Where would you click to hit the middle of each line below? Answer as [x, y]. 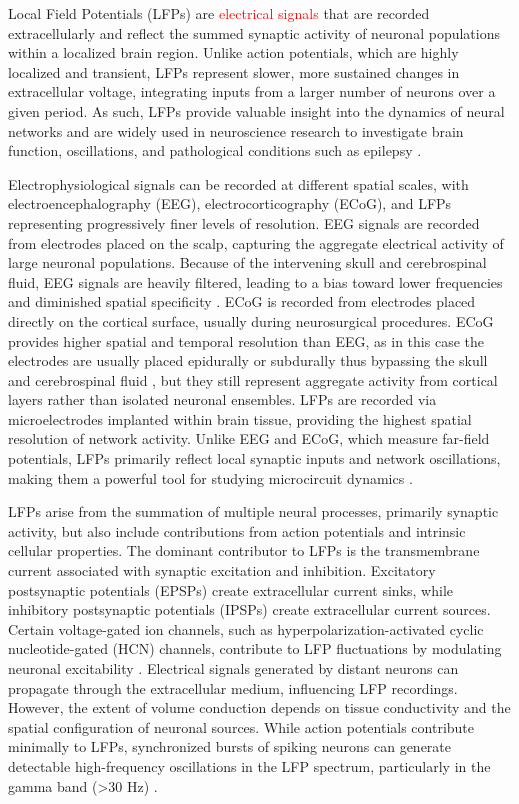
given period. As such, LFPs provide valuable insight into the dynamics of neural [256, 110]
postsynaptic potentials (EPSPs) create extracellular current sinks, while [230, 589]
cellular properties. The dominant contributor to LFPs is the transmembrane [244, 550]
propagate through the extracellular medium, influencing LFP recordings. [233, 687]
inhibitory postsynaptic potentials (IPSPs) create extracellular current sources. [249, 609]
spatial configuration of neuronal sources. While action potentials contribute [241, 726]
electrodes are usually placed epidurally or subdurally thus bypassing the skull [248, 360]
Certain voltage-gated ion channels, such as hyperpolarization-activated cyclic [246, 628]
